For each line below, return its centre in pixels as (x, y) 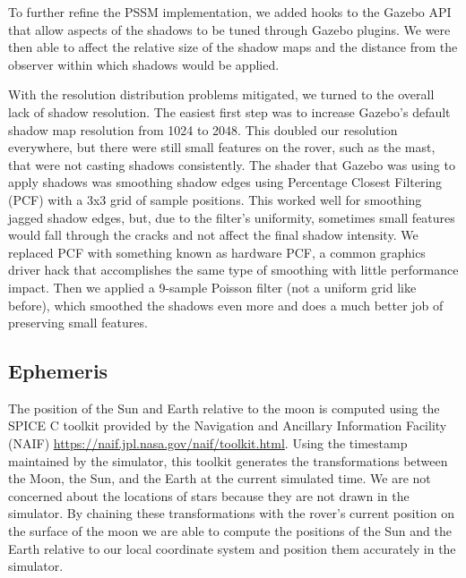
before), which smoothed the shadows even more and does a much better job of (226, 305)
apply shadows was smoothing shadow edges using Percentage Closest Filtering (225, 182)
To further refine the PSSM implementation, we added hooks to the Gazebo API (230, 12)
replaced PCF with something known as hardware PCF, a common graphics (217, 252)
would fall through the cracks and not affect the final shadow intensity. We (213, 235)
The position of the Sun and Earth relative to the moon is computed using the (224, 408)
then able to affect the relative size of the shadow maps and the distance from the (233, 47)
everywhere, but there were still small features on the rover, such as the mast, (222, 147)
